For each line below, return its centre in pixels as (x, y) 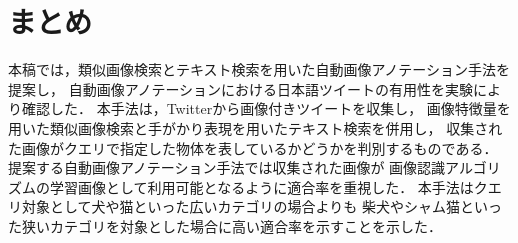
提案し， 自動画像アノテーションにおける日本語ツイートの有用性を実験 (241, 88)
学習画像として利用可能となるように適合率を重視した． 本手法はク (268, 186)
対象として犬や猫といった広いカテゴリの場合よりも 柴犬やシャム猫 (240, 206)
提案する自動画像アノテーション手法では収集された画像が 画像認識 (227, 167)
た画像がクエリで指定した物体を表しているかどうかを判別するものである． (253, 147)
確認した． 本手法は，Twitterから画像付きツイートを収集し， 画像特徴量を (266, 108)
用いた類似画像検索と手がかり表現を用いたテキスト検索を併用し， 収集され (255, 127)
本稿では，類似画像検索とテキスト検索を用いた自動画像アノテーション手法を (259, 69)
